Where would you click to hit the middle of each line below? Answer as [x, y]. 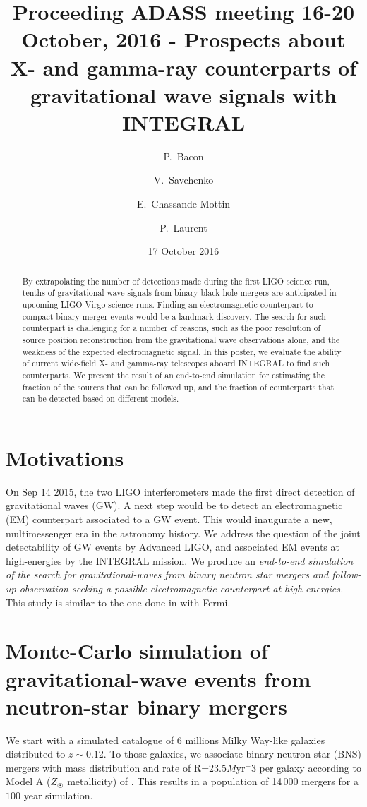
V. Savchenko [183, 180]
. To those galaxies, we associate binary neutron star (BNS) [232, 754]
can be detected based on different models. [101, 399]
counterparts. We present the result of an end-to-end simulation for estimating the [174, 375]
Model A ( [28, 781]
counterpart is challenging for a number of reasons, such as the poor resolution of [172, 328]
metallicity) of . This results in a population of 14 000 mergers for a [213, 781]
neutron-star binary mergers [146, 706]
